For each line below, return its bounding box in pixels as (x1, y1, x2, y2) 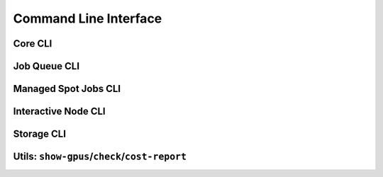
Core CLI (13, 38, 52, 50)
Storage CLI (13, 128, 67, 140)
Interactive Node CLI (13, 105, 106, 118)
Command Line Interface (13, 11, 162, 26)
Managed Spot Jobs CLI (13, 83, 121, 95)
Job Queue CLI (13, 60, 80, 72)
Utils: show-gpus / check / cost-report (13, 151, 187, 163)
